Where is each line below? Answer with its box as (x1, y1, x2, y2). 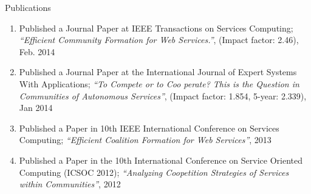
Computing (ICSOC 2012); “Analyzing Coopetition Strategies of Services (19, 166, 289, 178)
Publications (5, 1, 51, 13)
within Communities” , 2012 (19, 178, 121, 190)
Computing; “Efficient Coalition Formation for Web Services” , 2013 (19, 133, 272, 146)
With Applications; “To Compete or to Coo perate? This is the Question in (19, 77, 299, 90)
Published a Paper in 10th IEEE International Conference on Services (19, 121, 279, 134)
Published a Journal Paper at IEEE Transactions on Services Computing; (19, 21, 293, 34)
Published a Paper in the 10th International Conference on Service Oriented (19, 153, 302, 166)
